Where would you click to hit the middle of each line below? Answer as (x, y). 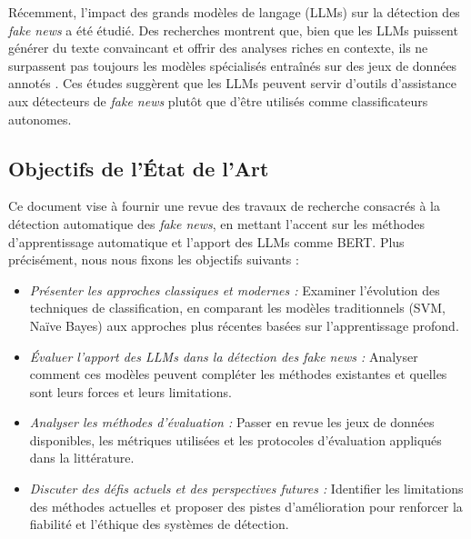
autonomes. (40, 119)
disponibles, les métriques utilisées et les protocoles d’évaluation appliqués (235, 439)
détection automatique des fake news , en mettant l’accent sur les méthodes (216, 223)
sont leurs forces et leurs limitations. (130, 391)
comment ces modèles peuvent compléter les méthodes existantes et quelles (238, 374)
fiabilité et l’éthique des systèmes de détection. (159, 524)
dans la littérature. (82, 458)
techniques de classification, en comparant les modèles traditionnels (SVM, (237, 308)
